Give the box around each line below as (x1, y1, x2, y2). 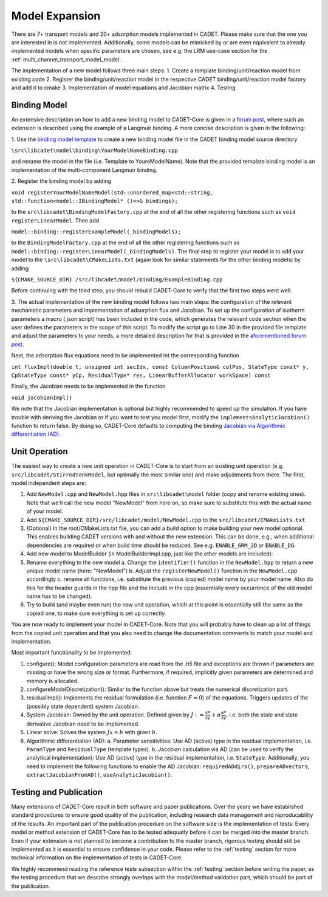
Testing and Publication (11, 787, 103, 797)
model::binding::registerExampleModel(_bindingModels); (11, 229, 182, 235)
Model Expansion (11, 9, 101, 22)
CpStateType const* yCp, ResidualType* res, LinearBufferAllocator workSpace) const (11, 371, 271, 379)
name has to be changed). (26, 593, 92, 600)
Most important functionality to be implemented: (11, 649, 132, 656)
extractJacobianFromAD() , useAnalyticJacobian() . (26, 771, 173, 778)
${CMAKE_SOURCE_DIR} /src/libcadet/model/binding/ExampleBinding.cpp (11, 277, 223, 283)
